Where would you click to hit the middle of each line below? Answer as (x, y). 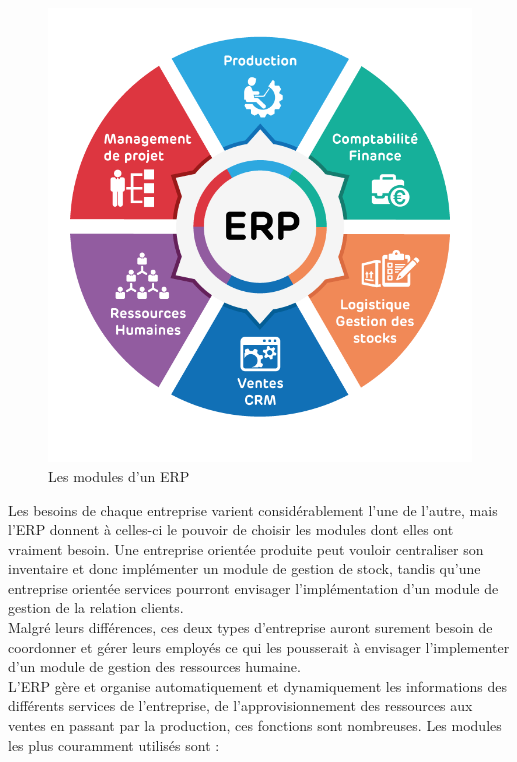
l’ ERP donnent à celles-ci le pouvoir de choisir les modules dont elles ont (231, 529)
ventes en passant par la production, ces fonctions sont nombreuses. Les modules (255, 725)
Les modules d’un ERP (119, 475)
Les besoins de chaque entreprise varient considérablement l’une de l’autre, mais (253, 509)
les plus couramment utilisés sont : (114, 744)
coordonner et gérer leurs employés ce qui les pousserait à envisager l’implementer (259, 646)
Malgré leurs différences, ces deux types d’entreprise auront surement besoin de (250, 627)
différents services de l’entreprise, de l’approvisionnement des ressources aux (240, 705)
